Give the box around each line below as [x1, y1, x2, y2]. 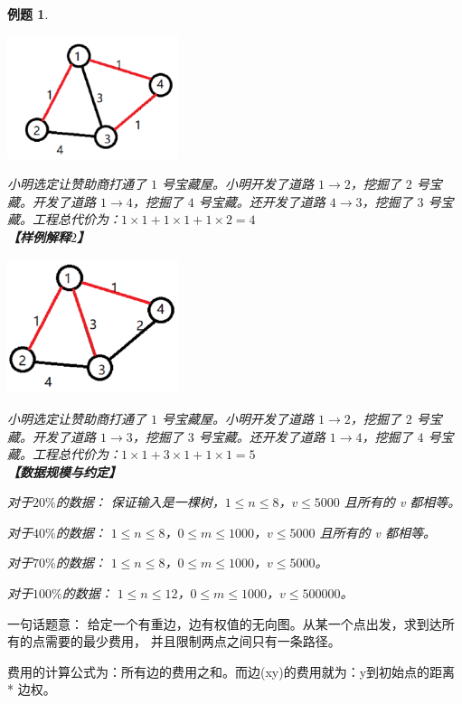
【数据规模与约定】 [7, 462, 121, 481]
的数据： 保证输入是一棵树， [55, 493, 225, 512]
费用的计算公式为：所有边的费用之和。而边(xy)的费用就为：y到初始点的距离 [7, 662, 456, 681]
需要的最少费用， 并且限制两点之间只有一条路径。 [44, 632, 341, 651]
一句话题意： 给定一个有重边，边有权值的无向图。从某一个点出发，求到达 [7, 614, 442, 633]
